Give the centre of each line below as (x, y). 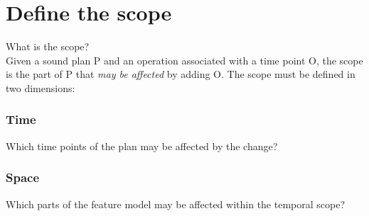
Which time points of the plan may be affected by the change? (142, 146)
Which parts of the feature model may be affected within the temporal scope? (176, 204)
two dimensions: (41, 87)
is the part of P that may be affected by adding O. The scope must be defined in (181, 74)
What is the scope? (48, 46)
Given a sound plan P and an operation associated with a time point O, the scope (184, 60)
